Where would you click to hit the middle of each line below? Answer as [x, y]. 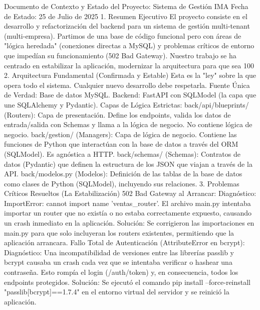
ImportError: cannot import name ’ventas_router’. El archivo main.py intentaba [127, 203]
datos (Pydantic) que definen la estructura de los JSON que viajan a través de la [128, 164]
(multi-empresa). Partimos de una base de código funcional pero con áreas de [123, 35]
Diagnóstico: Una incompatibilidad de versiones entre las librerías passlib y [119, 252]
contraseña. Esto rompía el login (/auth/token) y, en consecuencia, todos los [121, 272]
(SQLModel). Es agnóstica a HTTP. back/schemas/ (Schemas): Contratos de [122, 153]
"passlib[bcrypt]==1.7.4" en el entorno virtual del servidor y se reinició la [117, 292]
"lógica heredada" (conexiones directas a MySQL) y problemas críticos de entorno [129, 45]
